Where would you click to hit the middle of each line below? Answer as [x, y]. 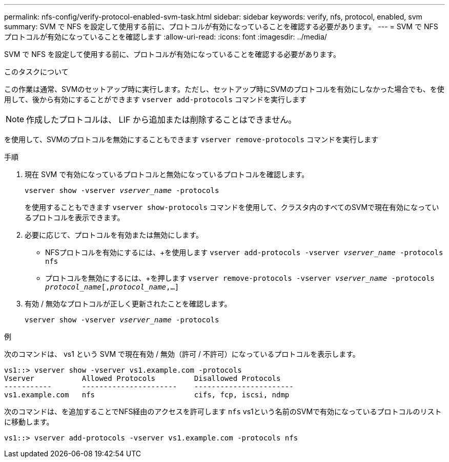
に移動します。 [29, 422]
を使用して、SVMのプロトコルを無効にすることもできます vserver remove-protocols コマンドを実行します [191, 139]
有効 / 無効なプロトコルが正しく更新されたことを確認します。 [128, 304]
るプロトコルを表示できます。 [75, 217]
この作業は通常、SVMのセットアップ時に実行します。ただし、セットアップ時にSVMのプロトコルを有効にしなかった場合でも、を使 [224, 89]
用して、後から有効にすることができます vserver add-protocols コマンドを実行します [155, 99]
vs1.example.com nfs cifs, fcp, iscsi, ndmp [147, 395]
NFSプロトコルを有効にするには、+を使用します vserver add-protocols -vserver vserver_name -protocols [244, 252]
